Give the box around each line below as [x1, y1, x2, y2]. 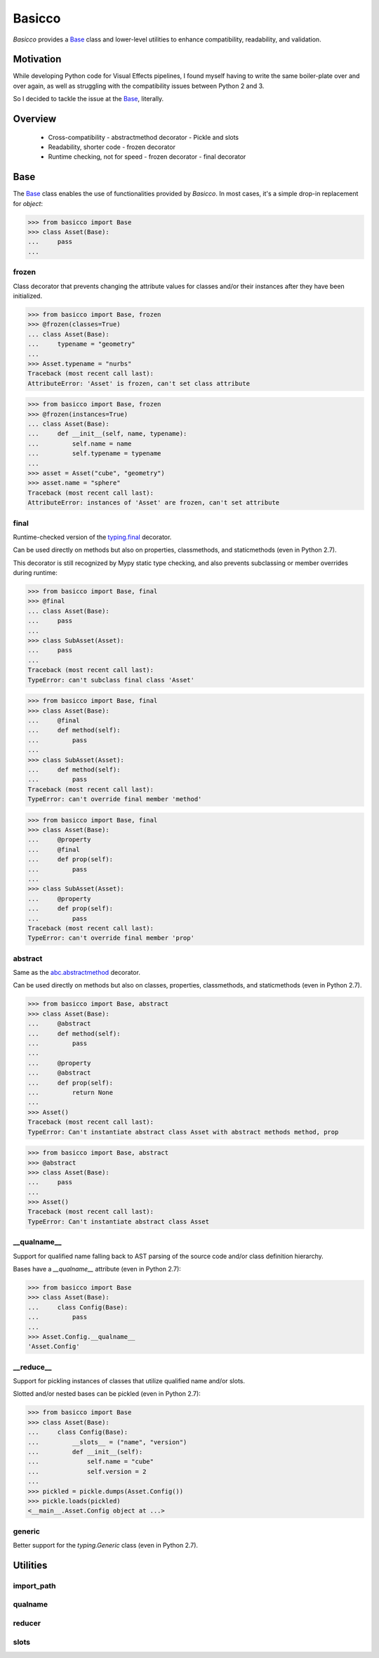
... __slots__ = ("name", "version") [27, 1438, 187, 1446]
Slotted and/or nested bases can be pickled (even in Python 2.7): [13, 1390, 201, 1398]
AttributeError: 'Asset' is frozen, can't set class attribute [27, 380, 251, 387]
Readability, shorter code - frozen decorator [48, 143, 175, 151]
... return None [27, 1088, 114, 1096]
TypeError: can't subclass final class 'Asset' [27, 675, 194, 684]
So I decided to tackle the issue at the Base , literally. [13, 95, 164, 103]
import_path [13, 1581, 56, 1591]
